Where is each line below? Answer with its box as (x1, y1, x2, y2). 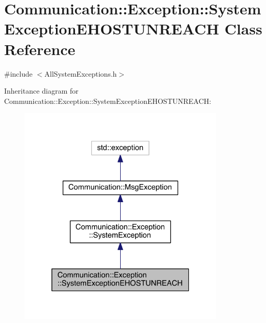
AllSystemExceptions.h (44, 68, 117, 79)
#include (4, 68, 33, 79)
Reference (4, 38, 75, 59)
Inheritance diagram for (4, 85, 79, 96)
